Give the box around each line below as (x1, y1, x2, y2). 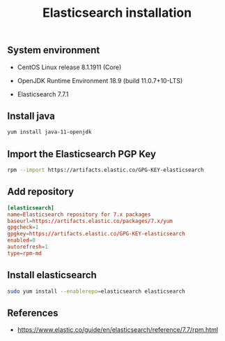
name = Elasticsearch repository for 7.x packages (7, 211, 151, 218)
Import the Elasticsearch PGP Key (7, 148, 157, 160)
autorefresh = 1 (7, 243, 49, 251)
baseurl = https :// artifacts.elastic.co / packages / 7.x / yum (7, 217, 173, 224)
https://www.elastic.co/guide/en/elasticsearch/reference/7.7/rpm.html (17, 326, 218, 334)
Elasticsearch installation (42, 5, 192, 21)
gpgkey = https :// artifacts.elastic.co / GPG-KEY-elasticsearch (7, 231, 186, 238)
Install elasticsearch (7, 269, 98, 281)
